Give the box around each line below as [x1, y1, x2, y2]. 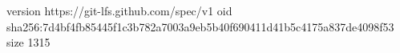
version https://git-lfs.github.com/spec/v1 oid [6, 2, 232, 18]
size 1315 [6, 34, 51, 51]
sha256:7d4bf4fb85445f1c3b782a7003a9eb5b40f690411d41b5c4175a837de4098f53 [6, 18, 394, 35]
